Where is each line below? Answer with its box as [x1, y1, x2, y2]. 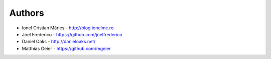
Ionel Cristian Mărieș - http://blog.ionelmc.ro [22, 25, 114, 31]
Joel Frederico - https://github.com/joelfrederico [22, 31, 122, 37]
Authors [9, 7, 45, 18]
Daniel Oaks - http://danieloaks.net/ [22, 39, 96, 45]
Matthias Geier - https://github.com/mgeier [22, 45, 111, 52]
